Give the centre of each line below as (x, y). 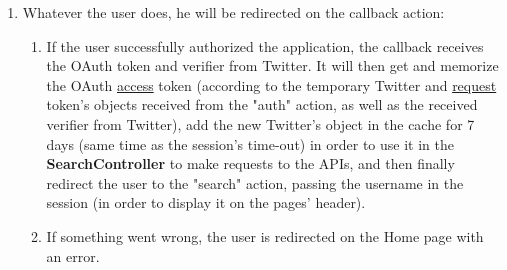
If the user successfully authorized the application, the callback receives (265, 45)
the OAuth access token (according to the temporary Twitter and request (271, 84)
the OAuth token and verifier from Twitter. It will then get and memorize (272, 65)
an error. (73, 255)
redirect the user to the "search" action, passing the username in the (255, 182)
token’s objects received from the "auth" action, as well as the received (262, 104)
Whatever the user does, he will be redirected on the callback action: (233, 12)
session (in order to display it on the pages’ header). (206, 202)
